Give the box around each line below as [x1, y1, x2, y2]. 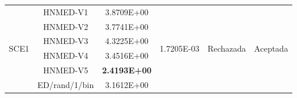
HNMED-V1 [43, 5, 88, 18]
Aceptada [254, 42, 288, 54]
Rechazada [207, 42, 246, 54]
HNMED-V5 [43, 64, 88, 76]
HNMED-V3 [43, 35, 88, 47]
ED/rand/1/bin [37, 78, 94, 90]
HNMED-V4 [43, 49, 88, 62]
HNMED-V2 [43, 20, 88, 32]
